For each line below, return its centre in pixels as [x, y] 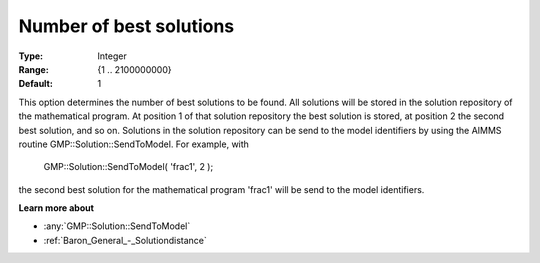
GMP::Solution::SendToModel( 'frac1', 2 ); [128, 167]
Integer [112, 56]
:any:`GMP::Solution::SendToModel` [117, 226]
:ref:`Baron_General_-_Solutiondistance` [125, 240]
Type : [31, 56]
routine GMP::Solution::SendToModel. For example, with [134, 144]
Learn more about [56, 208]
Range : [33, 69]
